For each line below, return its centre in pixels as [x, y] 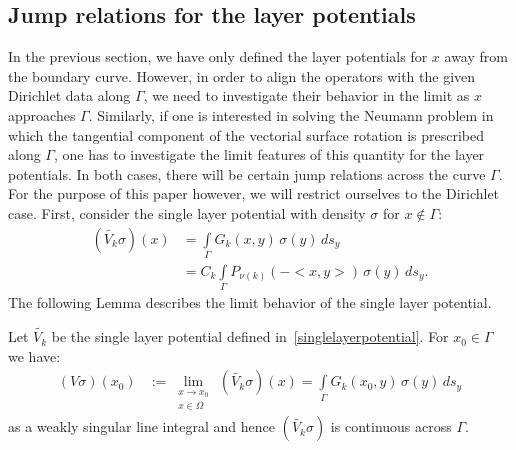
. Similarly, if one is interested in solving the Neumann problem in [291, 114]
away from [476, 56]
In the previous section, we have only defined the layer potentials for [218, 56]
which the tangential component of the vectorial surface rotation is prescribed [246, 134]
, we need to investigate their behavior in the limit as [306, 95]
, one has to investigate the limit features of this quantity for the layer [269, 154]
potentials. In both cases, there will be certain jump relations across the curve [247, 173]
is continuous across [391, 426]
